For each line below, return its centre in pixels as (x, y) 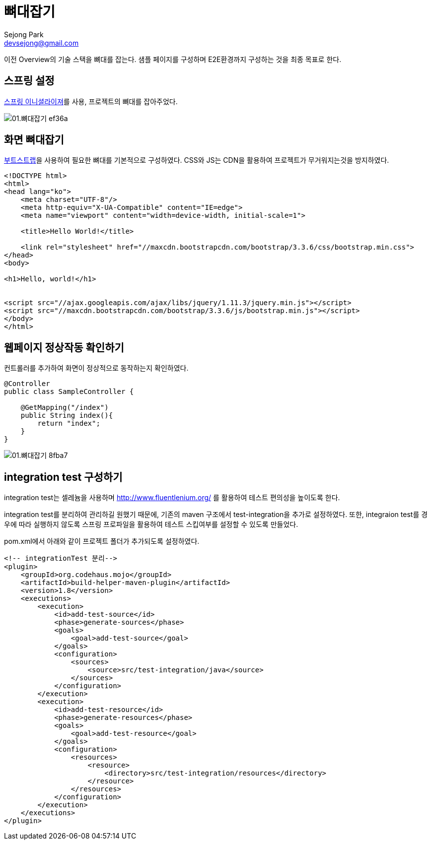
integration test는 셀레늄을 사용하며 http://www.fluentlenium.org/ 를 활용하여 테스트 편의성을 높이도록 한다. (172, 498)
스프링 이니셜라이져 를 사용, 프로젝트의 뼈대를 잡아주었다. (91, 101)
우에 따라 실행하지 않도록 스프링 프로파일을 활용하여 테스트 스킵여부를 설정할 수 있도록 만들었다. (151, 524)
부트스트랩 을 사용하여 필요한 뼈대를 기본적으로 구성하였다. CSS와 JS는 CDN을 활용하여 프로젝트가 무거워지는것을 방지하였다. (197, 160)
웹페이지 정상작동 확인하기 (64, 347)
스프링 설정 (29, 81)
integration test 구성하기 (63, 477)
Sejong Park (24, 34)
